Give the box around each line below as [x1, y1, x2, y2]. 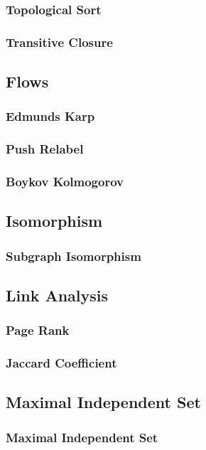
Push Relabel [6, 140, 84, 158]
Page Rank [6, 321, 70, 339]
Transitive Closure [6, 33, 113, 50]
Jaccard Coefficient [6, 354, 117, 372]
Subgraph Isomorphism [6, 247, 141, 264]
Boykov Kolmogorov [6, 173, 124, 191]
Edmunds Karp [6, 107, 95, 125]
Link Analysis [6, 284, 109, 306]
